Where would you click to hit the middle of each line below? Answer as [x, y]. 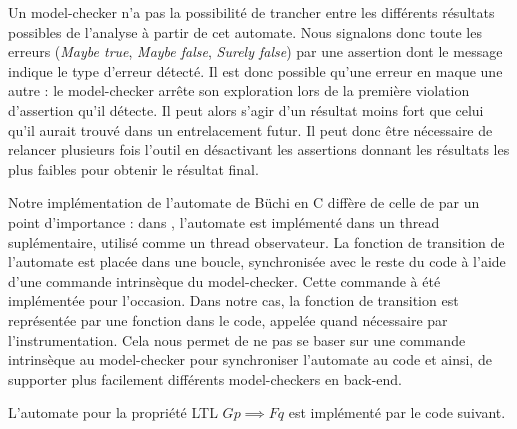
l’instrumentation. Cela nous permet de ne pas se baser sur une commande [237, 339]
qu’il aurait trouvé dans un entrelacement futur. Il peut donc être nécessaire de [250, 129]
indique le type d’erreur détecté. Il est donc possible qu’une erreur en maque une [255, 70]
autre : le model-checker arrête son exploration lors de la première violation [239, 90]
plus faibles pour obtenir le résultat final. [133, 168]
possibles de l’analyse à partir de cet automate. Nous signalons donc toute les [245, 31]
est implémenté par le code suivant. [397, 412]
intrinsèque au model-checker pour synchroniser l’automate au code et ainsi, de [250, 359]
